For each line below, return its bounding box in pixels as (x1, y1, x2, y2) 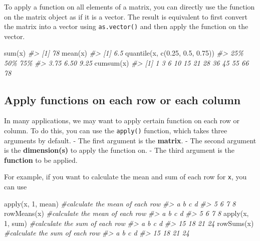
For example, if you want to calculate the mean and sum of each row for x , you (4, 171, 247, 182)
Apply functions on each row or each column (4, 92, 241, 107)
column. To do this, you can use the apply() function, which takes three (4, 125, 227, 136)
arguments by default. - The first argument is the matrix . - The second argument (4, 135, 256, 145)
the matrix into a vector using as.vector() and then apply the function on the (4, 21, 248, 32)
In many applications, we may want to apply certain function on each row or (4, 115, 239, 126)
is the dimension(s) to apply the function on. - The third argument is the (4, 145, 234, 155)
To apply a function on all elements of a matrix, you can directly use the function (4, 2, 255, 12)
